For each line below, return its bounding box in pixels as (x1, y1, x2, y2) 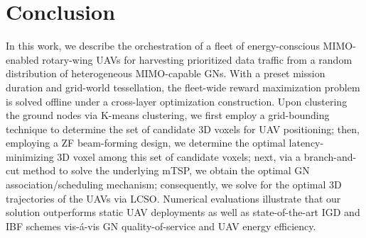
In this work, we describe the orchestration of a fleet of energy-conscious (6, 38, 320, 53)
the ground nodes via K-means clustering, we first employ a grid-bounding (6, 108, 330, 123)
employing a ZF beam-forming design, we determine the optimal (6, 135, 286, 150)
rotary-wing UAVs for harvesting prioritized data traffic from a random (42, 52, 352, 67)
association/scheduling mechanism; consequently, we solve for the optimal (6, 177, 326, 192)
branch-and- (303, 149, 357, 164)
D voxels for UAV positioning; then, (203, 121, 360, 136)
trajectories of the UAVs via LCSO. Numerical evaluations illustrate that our (6, 191, 341, 205)
